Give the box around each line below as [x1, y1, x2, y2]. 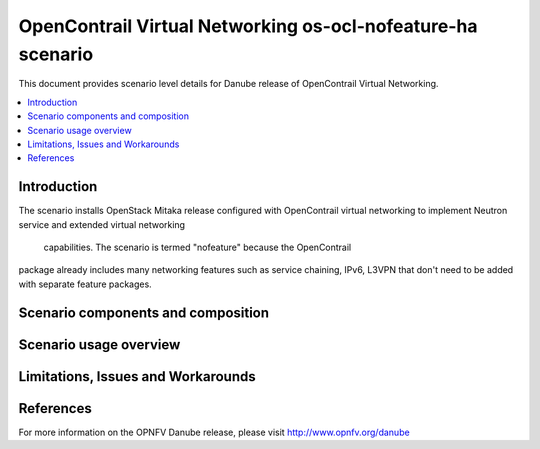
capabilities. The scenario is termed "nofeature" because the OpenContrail [43, 241, 352, 253]
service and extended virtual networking [18, 218, 185, 230]
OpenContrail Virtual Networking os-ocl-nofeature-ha [18, 15, 478, 37]
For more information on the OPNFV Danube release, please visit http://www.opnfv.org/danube [18, 426, 410, 438]
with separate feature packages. [18, 278, 152, 290]
